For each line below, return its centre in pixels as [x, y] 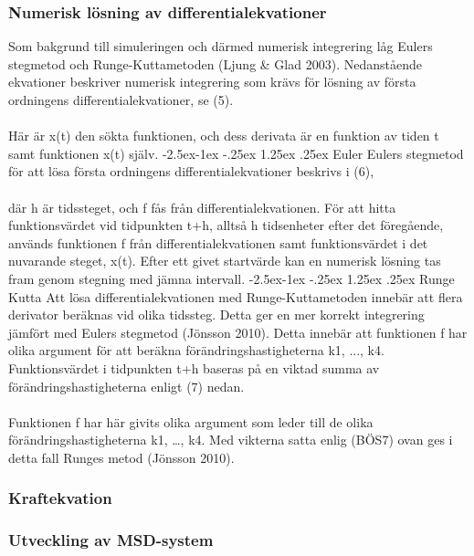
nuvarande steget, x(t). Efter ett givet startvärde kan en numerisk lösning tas [225, 261]
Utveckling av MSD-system [111, 540]
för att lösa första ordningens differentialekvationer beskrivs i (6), [191, 171]
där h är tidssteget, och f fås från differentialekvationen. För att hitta [202, 207]
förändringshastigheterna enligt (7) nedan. [126, 386]
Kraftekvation [60, 498]
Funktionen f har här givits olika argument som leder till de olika [191, 421]
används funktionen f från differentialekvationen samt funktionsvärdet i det [218, 242]
